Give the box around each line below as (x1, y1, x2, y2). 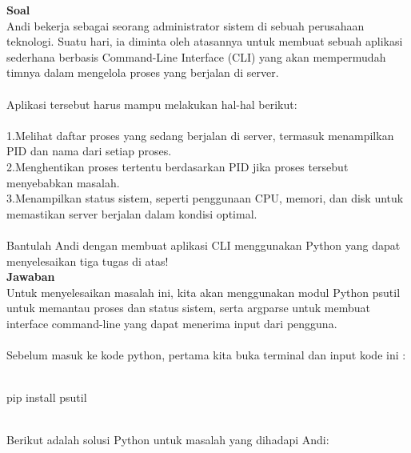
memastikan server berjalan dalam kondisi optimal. (6, 205, 257, 222)
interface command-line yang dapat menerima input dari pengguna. (6, 315, 337, 331)
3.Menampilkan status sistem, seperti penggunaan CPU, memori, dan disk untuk (6, 190, 404, 206)
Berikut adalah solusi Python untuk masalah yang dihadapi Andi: (6, 431, 329, 448)
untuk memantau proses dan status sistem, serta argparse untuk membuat (6, 299, 370, 316)
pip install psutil (6, 389, 87, 406)
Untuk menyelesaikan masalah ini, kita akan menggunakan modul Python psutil (6, 283, 401, 300)
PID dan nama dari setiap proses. (6, 142, 172, 159)
